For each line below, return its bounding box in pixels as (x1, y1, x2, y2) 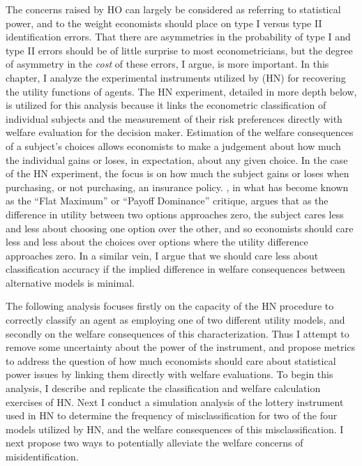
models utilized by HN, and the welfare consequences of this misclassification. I (6, 421, 344, 436)
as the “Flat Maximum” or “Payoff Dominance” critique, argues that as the (6, 193, 329, 208)
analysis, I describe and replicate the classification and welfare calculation (6, 381, 321, 396)
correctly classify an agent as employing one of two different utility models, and (6, 313, 345, 327)
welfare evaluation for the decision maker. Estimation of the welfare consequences (6, 125, 354, 140)
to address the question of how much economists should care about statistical (6, 353, 336, 368)
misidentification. (6, 449, 79, 463)
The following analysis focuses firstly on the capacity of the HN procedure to (6, 299, 334, 313)
